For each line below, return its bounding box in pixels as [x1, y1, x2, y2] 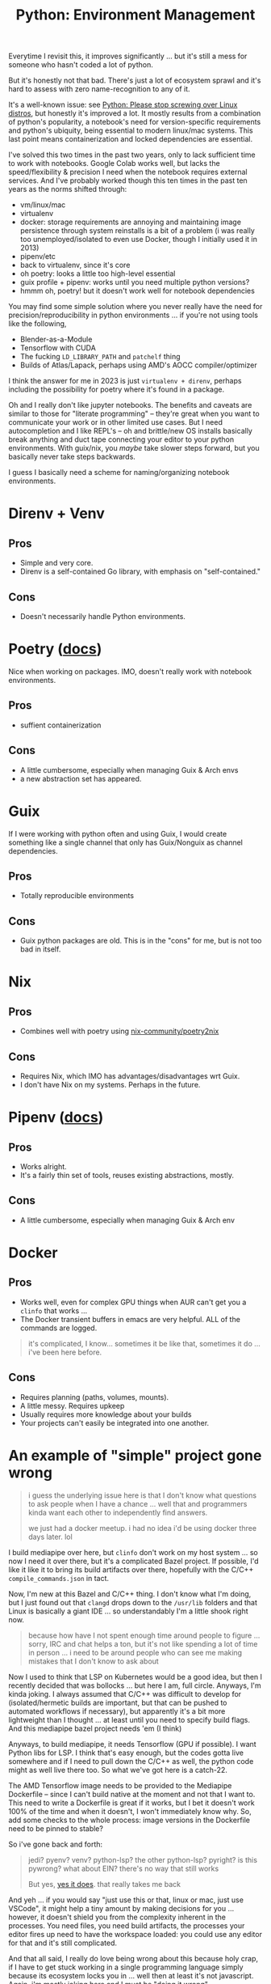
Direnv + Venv [8, 504, 105, 523]
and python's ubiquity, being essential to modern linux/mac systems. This [8, 125, 253, 135]
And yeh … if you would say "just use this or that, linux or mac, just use [8, 1895, 244, 1905]
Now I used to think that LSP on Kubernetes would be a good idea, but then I [8, 1672, 263, 1681]
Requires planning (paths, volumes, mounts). [19, 1392, 169, 1401]
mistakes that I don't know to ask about [27, 1656, 159, 1666]
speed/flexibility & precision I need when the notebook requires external [8, 167, 248, 177]
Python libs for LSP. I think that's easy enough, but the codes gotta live [8, 1748, 244, 1757]
